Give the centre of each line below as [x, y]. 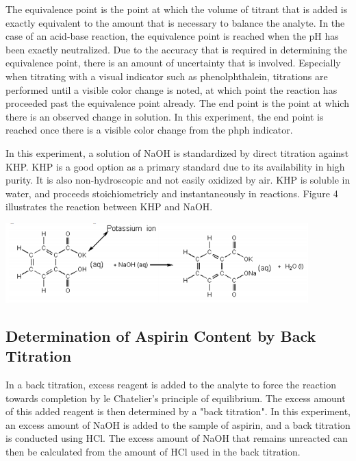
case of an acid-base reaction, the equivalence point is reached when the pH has [172, 36]
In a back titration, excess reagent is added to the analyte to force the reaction [171, 385]
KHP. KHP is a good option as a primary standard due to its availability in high [175, 166]
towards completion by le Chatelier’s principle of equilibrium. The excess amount [176, 398]
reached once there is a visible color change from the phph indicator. [149, 130]
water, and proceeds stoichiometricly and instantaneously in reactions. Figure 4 [172, 193]
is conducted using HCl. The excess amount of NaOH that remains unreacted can [177, 438]
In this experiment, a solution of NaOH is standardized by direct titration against [177, 152]
